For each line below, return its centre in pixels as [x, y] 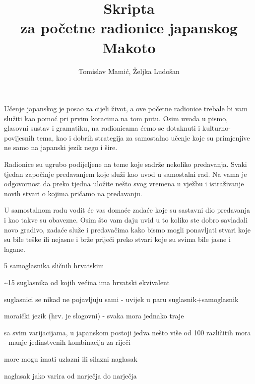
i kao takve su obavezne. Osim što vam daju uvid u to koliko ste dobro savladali [126, 220]
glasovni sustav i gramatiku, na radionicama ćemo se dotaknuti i [102, 128]
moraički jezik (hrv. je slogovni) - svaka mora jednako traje [94, 316]
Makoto [129, 47]
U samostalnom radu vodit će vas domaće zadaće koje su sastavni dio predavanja [127, 210]
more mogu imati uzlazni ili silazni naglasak [71, 358]
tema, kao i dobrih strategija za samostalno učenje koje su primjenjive [143, 137]
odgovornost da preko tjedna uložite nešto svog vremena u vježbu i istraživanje [124, 184]
